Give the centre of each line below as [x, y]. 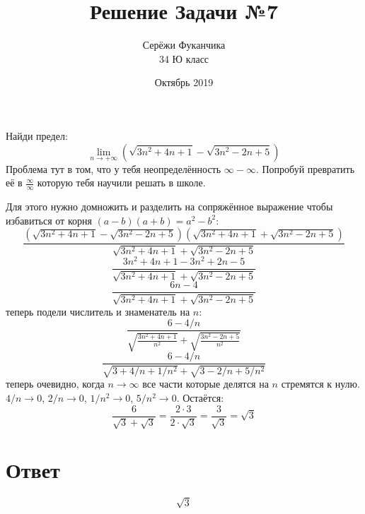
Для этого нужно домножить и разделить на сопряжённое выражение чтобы [169, 207]
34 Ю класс [184, 58]
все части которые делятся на [205, 384]
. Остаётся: [200, 398]
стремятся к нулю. [320, 384]
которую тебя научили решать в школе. [121, 183]
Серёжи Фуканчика [184, 45]
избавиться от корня [49, 220]
